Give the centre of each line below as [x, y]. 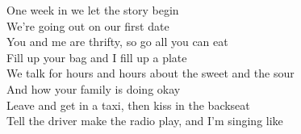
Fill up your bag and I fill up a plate [97, 57]
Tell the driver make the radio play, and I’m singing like [145, 121]
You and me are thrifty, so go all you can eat [117, 42]
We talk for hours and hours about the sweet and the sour [150, 73]
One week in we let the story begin [93, 10]
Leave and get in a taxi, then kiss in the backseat [128, 105]
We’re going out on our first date [88, 25]
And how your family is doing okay [94, 88]
